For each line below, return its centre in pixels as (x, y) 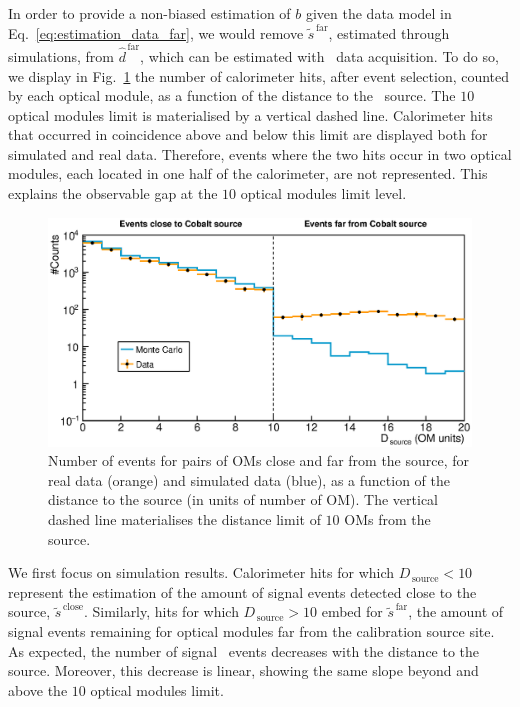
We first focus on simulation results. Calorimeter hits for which (201, 572)
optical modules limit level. (323, 193)
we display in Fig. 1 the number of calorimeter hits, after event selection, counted (259, 75)
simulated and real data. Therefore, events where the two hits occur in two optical (260, 153)
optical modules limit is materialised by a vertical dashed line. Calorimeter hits (250, 114)
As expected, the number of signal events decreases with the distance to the (244, 650)
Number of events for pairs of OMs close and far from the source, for (259, 460)
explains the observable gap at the (113, 193)
